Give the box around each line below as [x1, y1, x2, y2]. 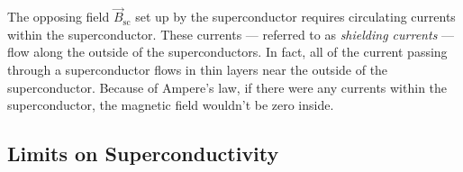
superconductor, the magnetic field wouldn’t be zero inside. [7, 95, 334, 114]
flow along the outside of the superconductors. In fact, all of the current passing [7, 42, 448, 61]
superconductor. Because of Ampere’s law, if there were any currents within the [7, 77, 448, 96]
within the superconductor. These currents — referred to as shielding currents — [7, 24, 455, 43]
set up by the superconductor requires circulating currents [135, 7, 456, 26]
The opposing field [7, 7, 110, 26]
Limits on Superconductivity [7, 140, 279, 167]
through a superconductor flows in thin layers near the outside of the [7, 60, 388, 78]
